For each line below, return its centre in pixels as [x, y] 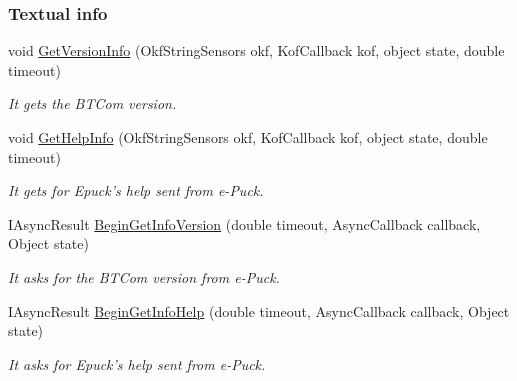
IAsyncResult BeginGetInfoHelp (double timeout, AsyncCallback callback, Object [259, 310]
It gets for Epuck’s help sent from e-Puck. [136, 190]
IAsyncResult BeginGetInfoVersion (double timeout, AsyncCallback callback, [244, 223]
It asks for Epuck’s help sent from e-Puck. [137, 363]
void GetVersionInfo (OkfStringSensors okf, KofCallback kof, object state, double [256, 50]
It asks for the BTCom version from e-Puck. [144, 276]
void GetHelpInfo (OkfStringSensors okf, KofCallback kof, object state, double [248, 137]
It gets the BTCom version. [92, 103]
